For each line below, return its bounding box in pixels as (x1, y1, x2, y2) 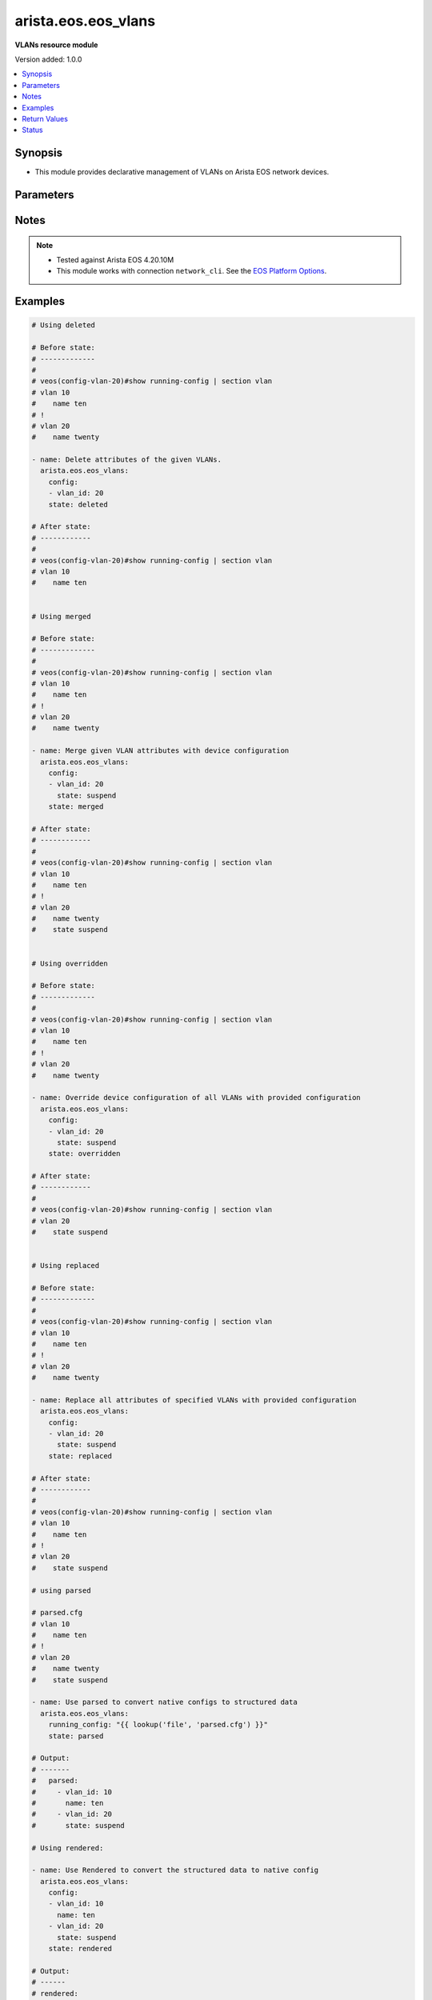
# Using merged (31, 612, 91, 621)
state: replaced (48, 1451, 112, 1460)
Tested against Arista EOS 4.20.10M (56, 255, 174, 264)
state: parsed (48, 1731, 104, 1740)
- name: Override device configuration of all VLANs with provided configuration (31, 1093, 362, 1102)
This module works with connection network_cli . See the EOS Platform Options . (56, 266, 327, 276)
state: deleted (48, 500, 108, 509)
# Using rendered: (31, 1843, 104, 1852)
